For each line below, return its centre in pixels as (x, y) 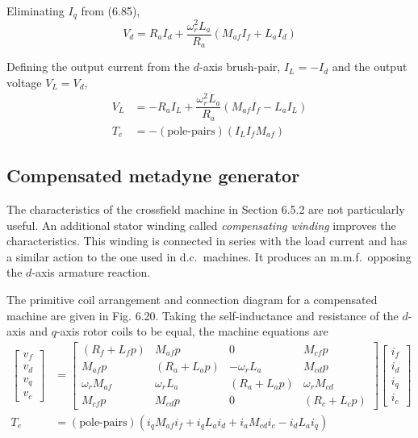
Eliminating (36, 10)
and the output (370, 67)
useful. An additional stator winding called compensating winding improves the (201, 225)
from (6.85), (111, 10)
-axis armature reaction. (91, 272)
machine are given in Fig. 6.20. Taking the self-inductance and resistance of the (203, 315)
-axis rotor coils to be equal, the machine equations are (192, 331)
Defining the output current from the (98, 67)
